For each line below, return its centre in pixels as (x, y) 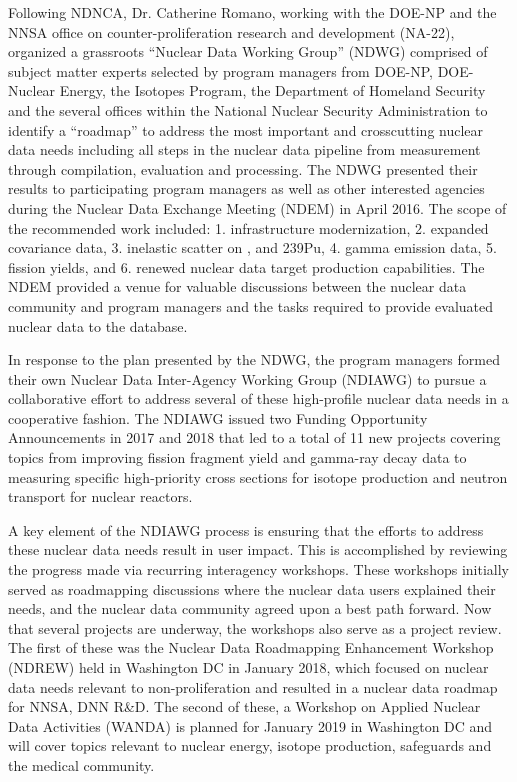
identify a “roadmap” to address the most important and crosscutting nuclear (246, 129)
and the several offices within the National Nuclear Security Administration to (248, 109)
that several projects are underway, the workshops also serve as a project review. (255, 627)
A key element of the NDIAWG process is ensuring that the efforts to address (246, 529)
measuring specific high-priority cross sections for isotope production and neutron (258, 476)
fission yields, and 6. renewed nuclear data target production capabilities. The (246, 266)
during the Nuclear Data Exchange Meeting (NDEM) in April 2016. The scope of (257, 207)
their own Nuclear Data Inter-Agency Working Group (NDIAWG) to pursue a (247, 378)
